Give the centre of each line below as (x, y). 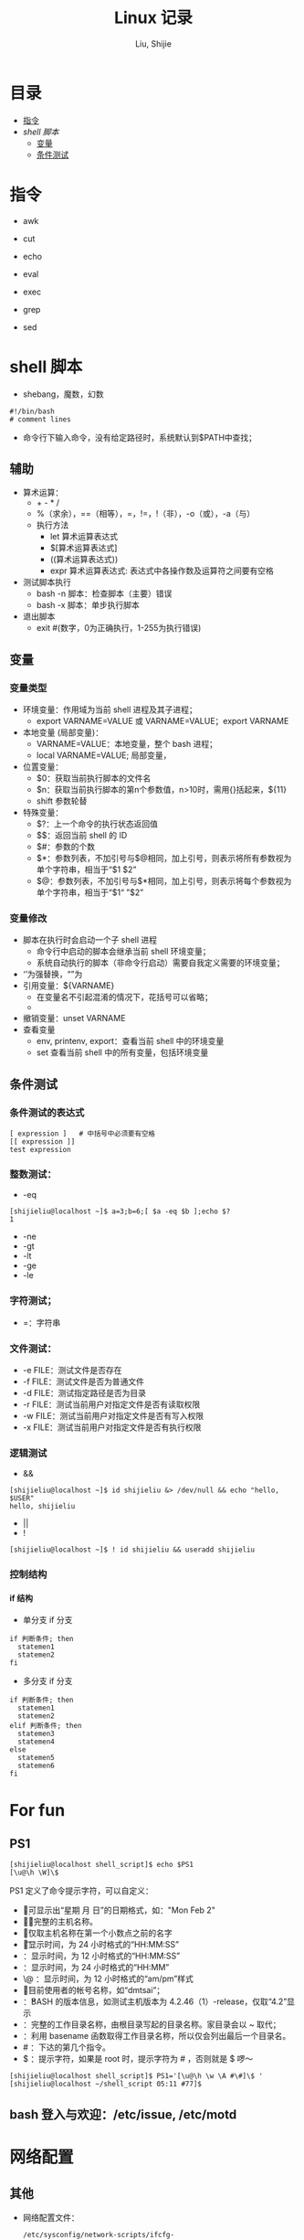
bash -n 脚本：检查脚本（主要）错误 (104, 593)
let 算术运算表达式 (84, 537)
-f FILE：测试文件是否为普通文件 (83, 1381)
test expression (40, 1150)
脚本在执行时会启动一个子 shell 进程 (90, 940)
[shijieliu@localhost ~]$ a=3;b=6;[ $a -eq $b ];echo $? (120, 1211)
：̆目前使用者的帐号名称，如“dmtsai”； (94, 1990)
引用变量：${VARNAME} (68, 986)
